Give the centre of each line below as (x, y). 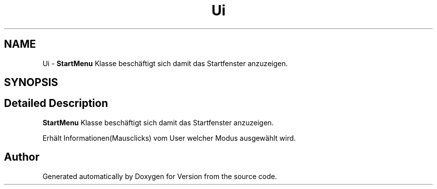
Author (22, 157)
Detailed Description (56, 103)
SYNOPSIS (31, 83)
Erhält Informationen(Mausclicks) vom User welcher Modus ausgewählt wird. (169, 138)
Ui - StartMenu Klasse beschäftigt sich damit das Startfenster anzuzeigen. (165, 63)
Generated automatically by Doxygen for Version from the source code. (160, 176)
